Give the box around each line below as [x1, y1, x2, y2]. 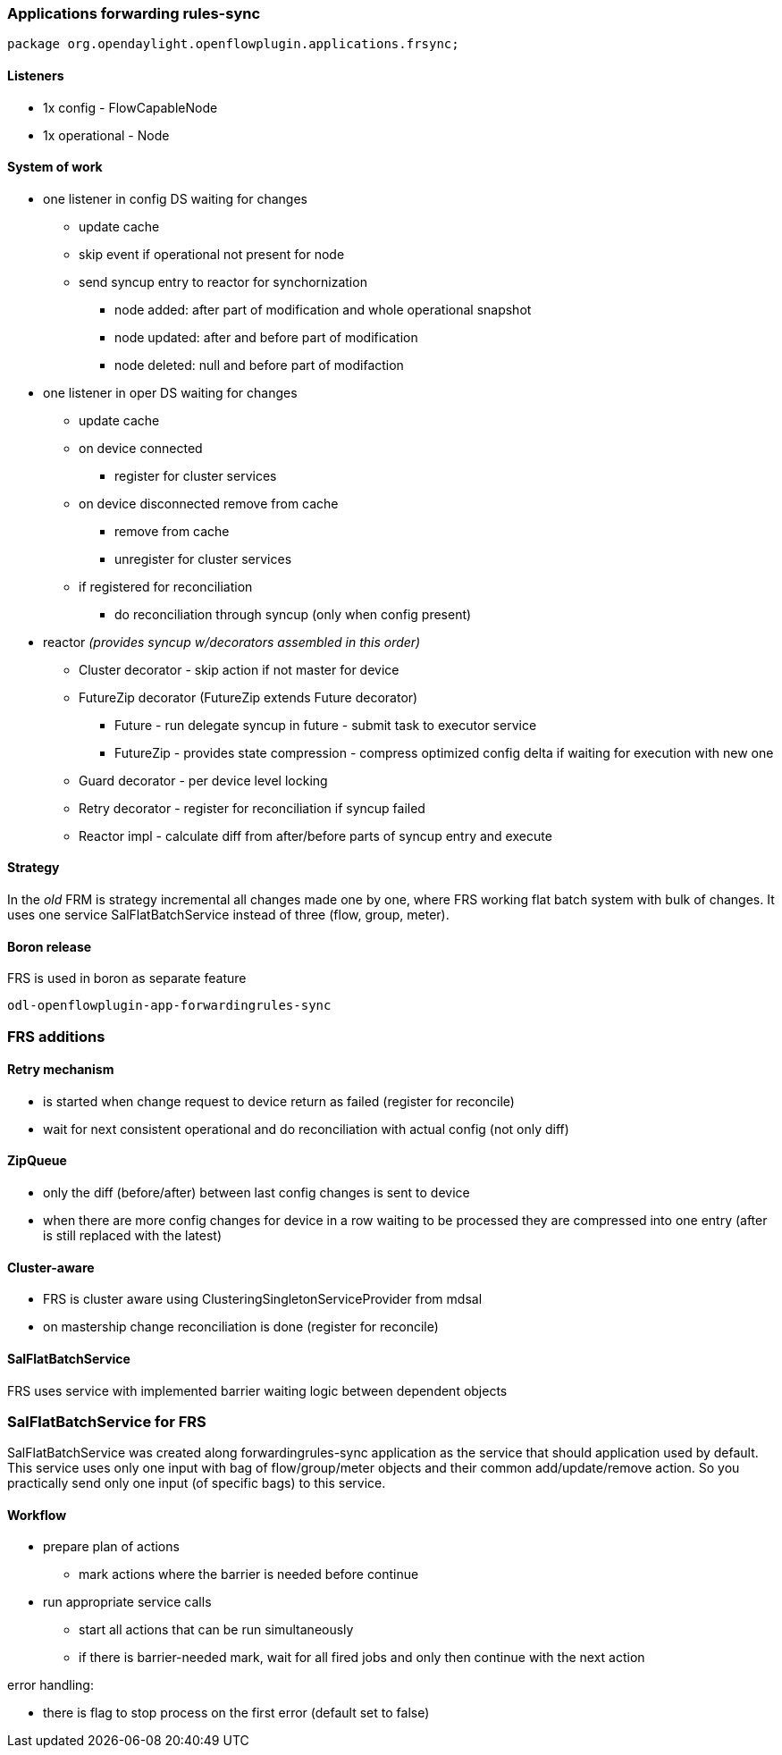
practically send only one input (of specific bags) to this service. [7, 1475, 386, 1491]
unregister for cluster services [114, 550, 292, 567]
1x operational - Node [43, 127, 170, 143]
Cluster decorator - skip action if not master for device [79, 661, 399, 677]
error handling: [7, 1677, 94, 1693]
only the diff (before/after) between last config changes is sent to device [43, 1185, 470, 1201]
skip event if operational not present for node [79, 246, 345, 262]
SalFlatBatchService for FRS [7, 1412, 206, 1431]
